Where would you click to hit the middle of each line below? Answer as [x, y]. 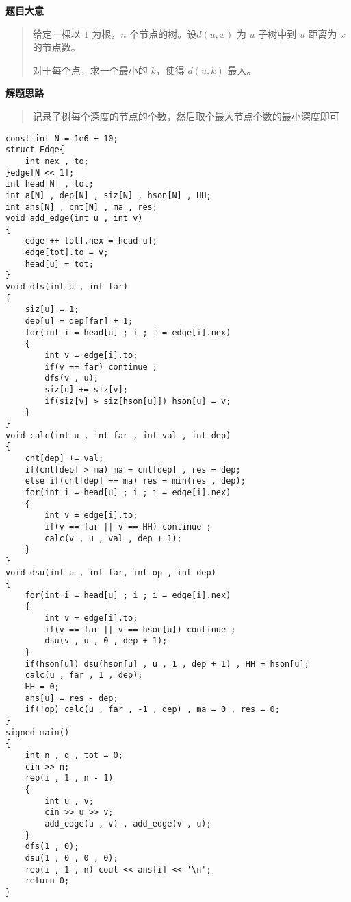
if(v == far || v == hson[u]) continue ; [140, 629]
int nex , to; [57, 161]
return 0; [47, 881]
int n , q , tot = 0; [74, 755]
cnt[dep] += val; [64, 458]
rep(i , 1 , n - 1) [69, 778]
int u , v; [69, 801]
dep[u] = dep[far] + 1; [79, 321]
